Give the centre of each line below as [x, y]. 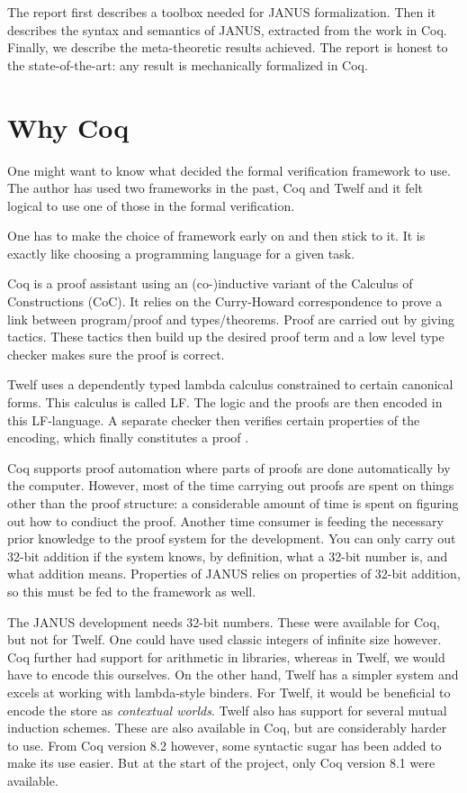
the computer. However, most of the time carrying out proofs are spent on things [231, 485]
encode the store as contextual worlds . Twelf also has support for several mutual [227, 710]
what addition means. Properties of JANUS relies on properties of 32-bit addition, [234, 574]
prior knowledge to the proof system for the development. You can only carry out [232, 538]
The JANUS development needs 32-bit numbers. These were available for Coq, [224, 621]
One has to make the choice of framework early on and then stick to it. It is [216, 236]
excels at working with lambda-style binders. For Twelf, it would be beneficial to [229, 692]
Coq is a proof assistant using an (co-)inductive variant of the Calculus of [210, 283]
